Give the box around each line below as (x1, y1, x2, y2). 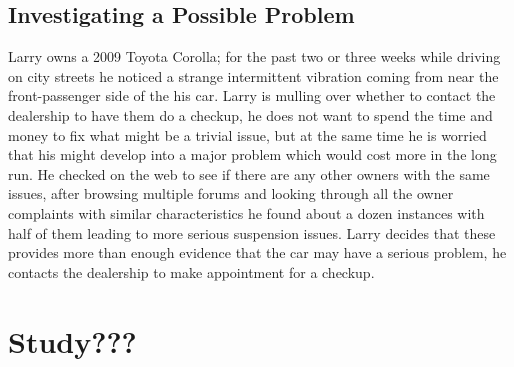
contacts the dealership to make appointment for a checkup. (8, 261, 375, 282)
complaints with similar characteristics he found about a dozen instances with (8, 202, 485, 223)
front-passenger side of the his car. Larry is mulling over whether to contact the (8, 85, 496, 106)
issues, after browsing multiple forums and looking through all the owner (8, 183, 454, 204)
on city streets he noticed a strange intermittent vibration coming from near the (8, 65, 499, 86)
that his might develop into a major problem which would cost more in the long (8, 144, 497, 165)
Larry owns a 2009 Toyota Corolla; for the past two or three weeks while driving (8, 46, 501, 67)
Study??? (8, 320, 137, 361)
